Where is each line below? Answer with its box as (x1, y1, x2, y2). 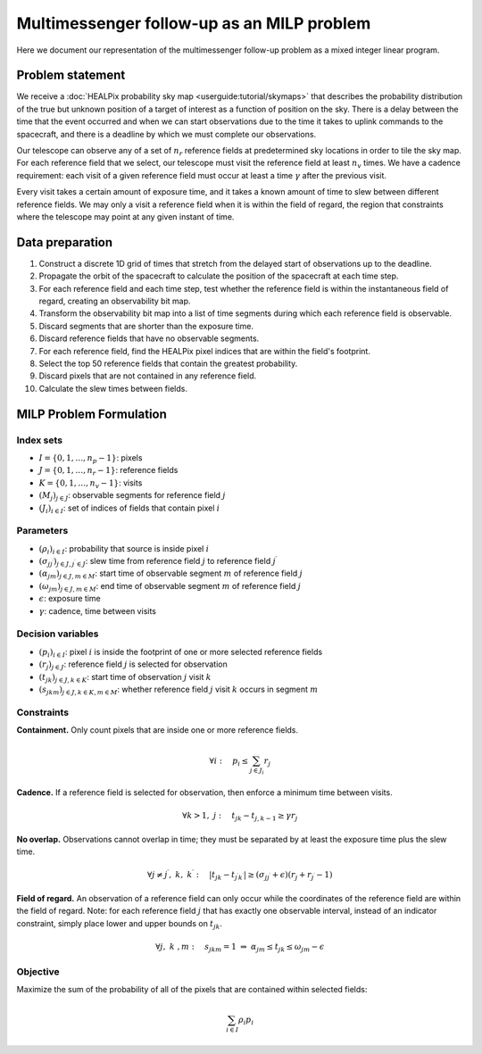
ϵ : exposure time (38, 593, 102, 604)
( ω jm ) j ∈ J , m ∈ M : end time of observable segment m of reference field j (38, 580, 302, 593)
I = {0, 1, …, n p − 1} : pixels (38, 452, 143, 465)
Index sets (16, 434, 62, 446)
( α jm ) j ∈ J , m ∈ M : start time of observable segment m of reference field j (38, 568, 303, 581)
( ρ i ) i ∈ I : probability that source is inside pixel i (38, 543, 210, 556)
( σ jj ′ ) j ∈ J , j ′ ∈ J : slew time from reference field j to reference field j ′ (38, 554, 278, 568)
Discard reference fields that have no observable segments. (38, 333, 260, 344)
